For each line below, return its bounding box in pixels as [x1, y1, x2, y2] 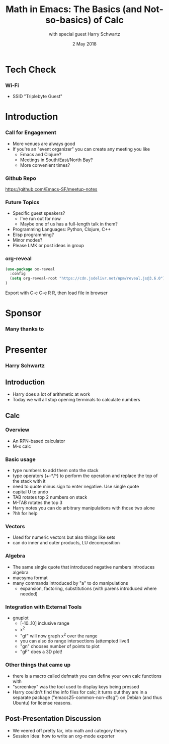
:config [10, 271, 26, 276]
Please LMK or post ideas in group [12, 243, 84, 249]
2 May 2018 [72, 40, 97, 46]
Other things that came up [5, 661, 71, 668]
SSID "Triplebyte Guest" [12, 94, 63, 100]
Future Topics [5, 199, 40, 206]
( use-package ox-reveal [5, 266, 55, 271]
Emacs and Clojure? [20, 151, 62, 157]
